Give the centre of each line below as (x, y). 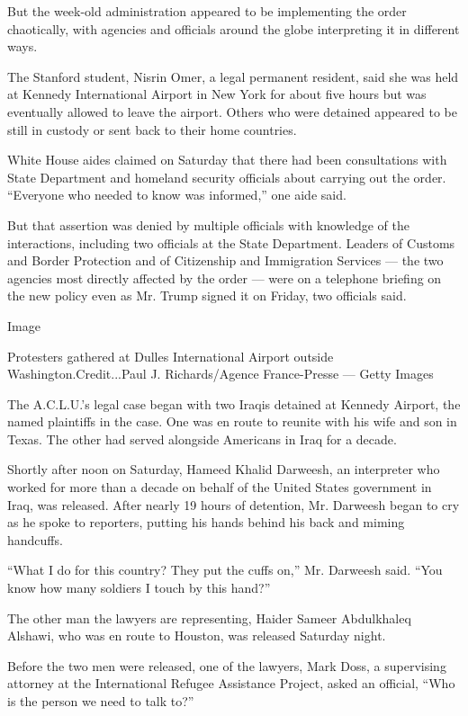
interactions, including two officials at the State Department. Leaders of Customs (231, 242)
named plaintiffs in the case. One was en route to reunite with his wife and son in (232, 421)
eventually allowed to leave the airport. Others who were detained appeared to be (232, 111)
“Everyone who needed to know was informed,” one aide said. (177, 195)
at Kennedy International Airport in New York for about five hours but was (217, 94)
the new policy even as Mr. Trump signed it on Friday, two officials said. (207, 295)
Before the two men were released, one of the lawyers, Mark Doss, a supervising (227, 665)
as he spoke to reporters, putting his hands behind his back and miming (206, 522)
